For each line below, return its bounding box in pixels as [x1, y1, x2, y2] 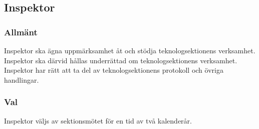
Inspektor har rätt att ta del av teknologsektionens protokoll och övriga [4, 65, 223, 75]
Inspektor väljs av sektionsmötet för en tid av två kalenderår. [4, 115, 192, 126]
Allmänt [4, 25, 38, 38]
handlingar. [4, 74, 39, 85]
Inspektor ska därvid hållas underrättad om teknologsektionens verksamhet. [4, 55, 237, 65]
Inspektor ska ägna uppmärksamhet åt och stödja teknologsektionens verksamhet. [4, 45, 255, 55]
